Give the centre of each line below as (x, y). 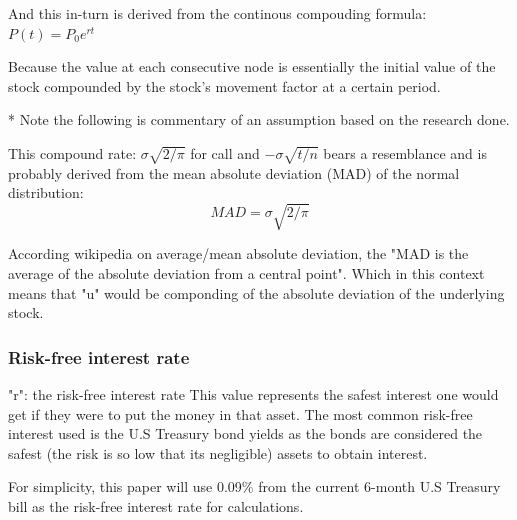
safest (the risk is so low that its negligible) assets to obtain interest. (218, 452)
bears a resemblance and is (405, 152)
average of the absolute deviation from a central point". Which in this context (246, 273)
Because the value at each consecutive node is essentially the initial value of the (252, 66)
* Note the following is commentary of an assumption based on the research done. (259, 119)
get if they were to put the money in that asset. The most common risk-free (240, 413)
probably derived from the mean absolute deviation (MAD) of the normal (234, 172)
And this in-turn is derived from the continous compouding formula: (217, 13)
